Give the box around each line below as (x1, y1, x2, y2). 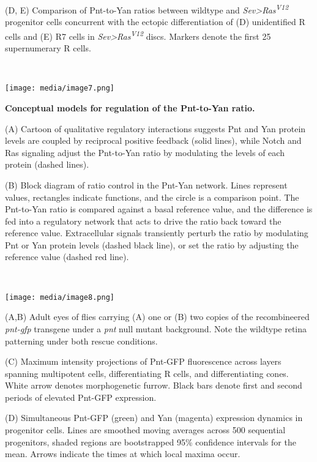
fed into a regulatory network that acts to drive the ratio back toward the (5, 214, 282, 227)
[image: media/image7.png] (5, 84, 114, 93)
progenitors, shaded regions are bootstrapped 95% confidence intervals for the (5, 435, 296, 448)
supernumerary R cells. (5, 42, 91, 54)
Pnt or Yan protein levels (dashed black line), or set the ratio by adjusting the (5, 238, 299, 251)
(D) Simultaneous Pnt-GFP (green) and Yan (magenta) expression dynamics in (5, 411, 303, 424)
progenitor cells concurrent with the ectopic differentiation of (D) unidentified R (5, 15, 305, 28)
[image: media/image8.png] (5, 292, 114, 302)
